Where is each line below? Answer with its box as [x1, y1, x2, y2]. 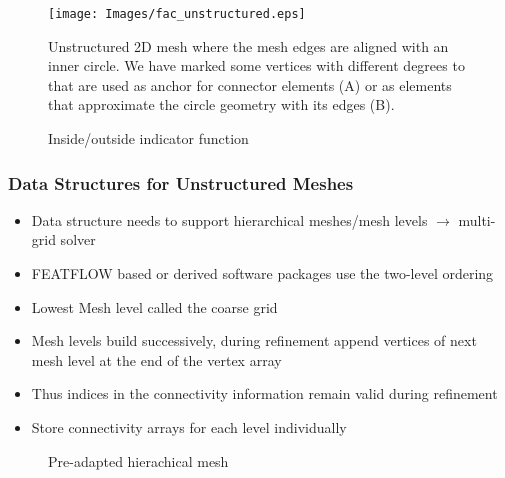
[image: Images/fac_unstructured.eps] [48, 7, 306, 21]
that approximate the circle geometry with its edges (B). [48, 94, 395, 115]
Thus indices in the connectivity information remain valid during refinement [31, 383, 498, 404]
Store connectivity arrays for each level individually [31, 417, 347, 437]
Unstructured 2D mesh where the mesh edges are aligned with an [48, 35, 449, 56]
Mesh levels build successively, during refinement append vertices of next [31, 330, 477, 351]
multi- [458, 209, 496, 230]
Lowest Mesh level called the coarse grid [31, 296, 278, 317]
